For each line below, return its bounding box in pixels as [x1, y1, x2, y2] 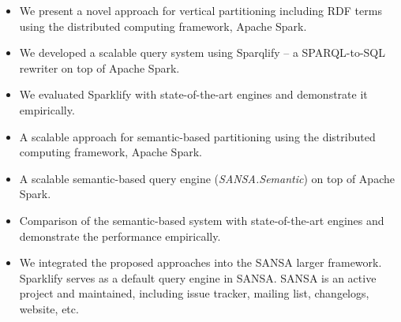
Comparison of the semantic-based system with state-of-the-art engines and [19, 212, 384, 228]
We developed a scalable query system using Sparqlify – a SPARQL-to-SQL [19, 44, 385, 61]
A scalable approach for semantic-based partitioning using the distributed [19, 128, 376, 144]
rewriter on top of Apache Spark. [19, 59, 180, 76]
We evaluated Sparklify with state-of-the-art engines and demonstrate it [19, 86, 368, 103]
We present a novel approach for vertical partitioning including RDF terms [19, 2, 382, 18]
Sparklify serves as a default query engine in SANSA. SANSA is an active [19, 269, 377, 286]
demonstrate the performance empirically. [19, 227, 221, 244]
